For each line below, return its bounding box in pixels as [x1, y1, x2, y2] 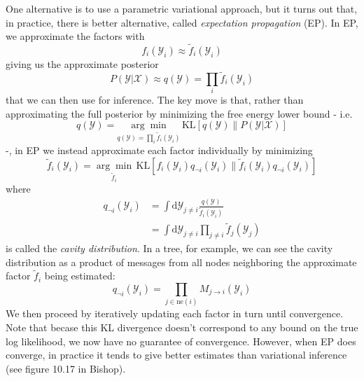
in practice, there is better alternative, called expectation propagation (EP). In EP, [6, 15, 358, 29]
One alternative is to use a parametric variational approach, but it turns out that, [6, 1, 358, 15]
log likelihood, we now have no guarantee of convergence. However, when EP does [6, 333, 356, 348]
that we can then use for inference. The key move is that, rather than [6, 92, 304, 107]
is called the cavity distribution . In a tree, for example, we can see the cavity [6, 241, 333, 255]
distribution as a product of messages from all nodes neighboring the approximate [6, 254, 357, 269]
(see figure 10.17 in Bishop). [6, 361, 126, 375]
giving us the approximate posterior [6, 57, 159, 71]
